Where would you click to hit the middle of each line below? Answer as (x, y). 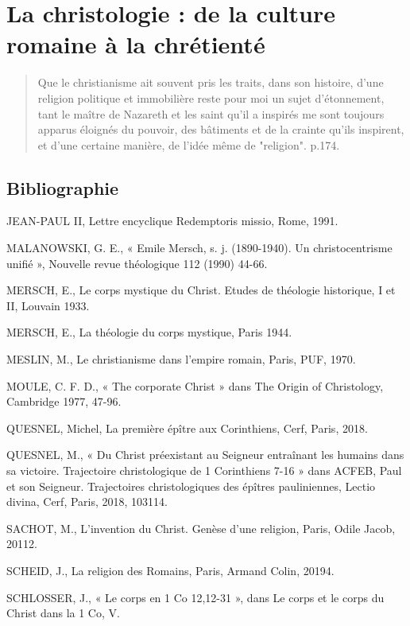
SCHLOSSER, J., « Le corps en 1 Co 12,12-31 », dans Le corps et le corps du (195, 597)
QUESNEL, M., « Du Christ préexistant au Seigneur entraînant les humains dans (205, 455)
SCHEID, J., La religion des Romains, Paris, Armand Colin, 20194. (170, 570)
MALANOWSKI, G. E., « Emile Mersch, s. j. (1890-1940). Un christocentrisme (199, 248)
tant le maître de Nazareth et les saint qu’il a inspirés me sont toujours (211, 113)
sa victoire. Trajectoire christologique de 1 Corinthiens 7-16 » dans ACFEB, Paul (204, 470)
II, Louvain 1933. (48, 305)
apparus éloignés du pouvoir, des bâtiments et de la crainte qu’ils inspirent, (221, 129)
